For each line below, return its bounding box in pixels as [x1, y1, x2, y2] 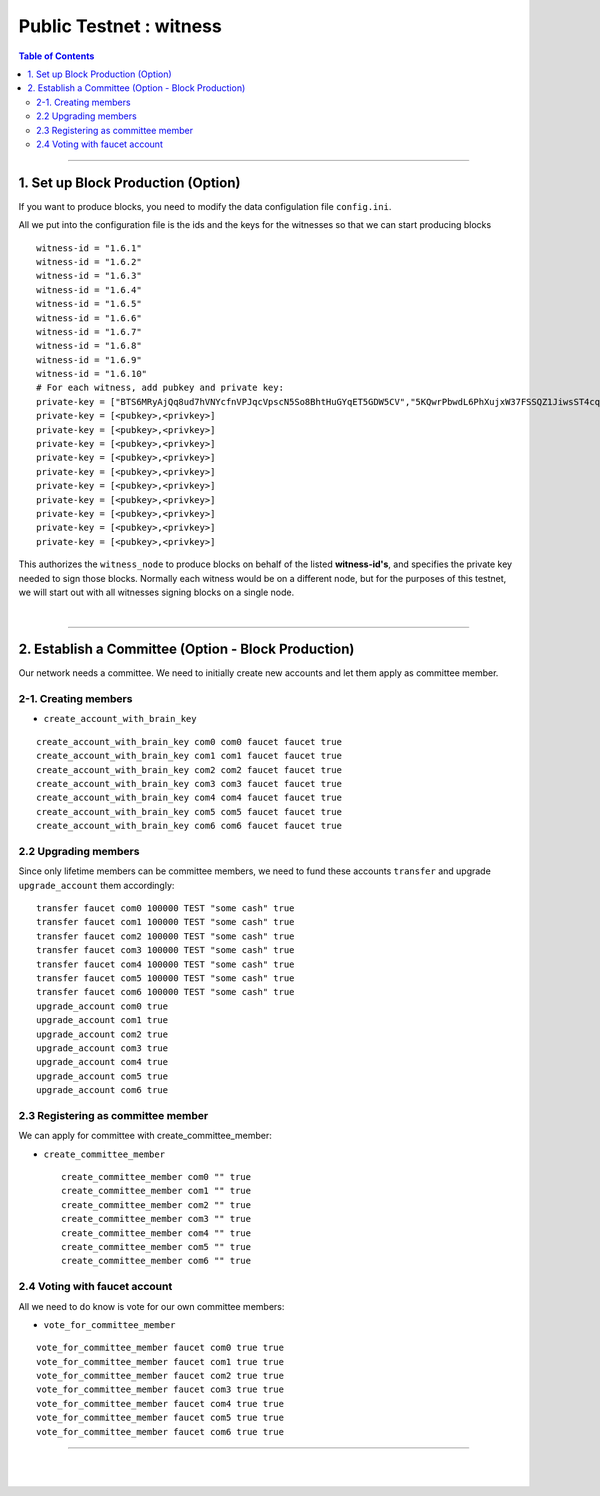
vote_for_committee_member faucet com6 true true [36, 1426, 285, 1437]
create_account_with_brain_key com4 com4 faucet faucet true [36, 792, 342, 804]
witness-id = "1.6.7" [36, 326, 142, 337]
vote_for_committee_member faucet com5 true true [36, 1412, 285, 1424]
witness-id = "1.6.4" [36, 284, 142, 295]
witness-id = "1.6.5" [36, 298, 142, 310]
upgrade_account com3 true [36, 1042, 169, 1054]
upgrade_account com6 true [36, 1085, 169, 1096]
